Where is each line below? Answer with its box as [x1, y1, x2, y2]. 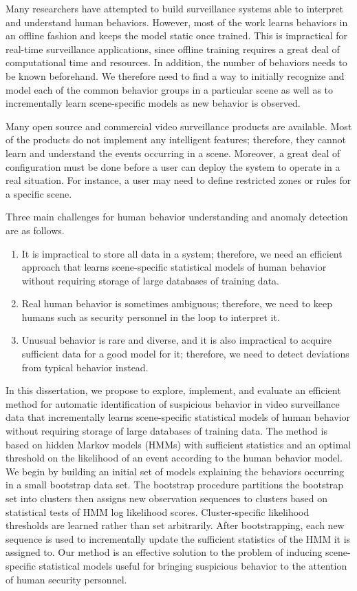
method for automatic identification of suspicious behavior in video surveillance [6, 396, 340, 411]
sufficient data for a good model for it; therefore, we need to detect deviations [21, 346, 349, 361]
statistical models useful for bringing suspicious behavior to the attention [39, 558, 347, 572]
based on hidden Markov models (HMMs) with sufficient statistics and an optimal [6, 437, 351, 451]
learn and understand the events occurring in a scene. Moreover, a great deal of [6, 145, 340, 160]
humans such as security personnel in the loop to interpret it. [21, 309, 280, 324]
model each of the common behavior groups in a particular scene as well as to [6, 82, 334, 96]
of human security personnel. [6, 572, 127, 586]
